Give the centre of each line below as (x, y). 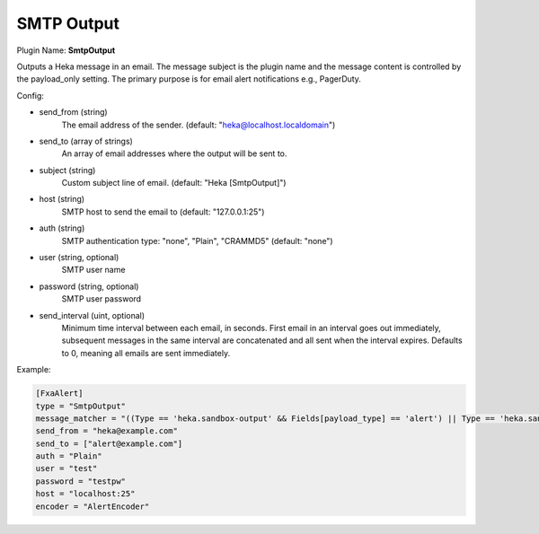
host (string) (62, 199)
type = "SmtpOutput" (80, 406)
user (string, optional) (79, 258)
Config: (31, 95)
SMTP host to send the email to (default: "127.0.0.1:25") (163, 212)
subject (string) (67, 170)
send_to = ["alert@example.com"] (109, 443)
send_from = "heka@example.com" (107, 431)
